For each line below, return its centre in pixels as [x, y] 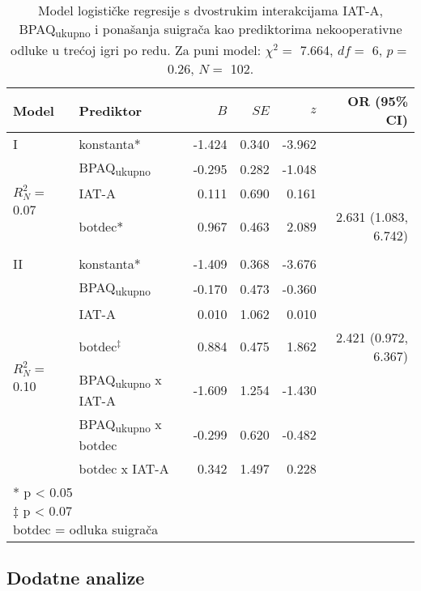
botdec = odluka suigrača [86, 529]
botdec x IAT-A [124, 468]
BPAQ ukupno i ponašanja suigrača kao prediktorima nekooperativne [210, 30]
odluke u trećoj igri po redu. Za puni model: [136, 50]
